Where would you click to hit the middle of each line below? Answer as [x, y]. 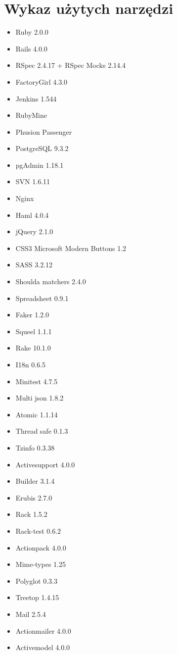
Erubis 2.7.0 [34, 497]
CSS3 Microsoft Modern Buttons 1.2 [71, 248]
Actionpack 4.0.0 [41, 547]
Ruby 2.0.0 [32, 32]
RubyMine [31, 115]
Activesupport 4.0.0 [45, 464]
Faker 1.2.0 [32, 315]
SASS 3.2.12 [34, 265]
